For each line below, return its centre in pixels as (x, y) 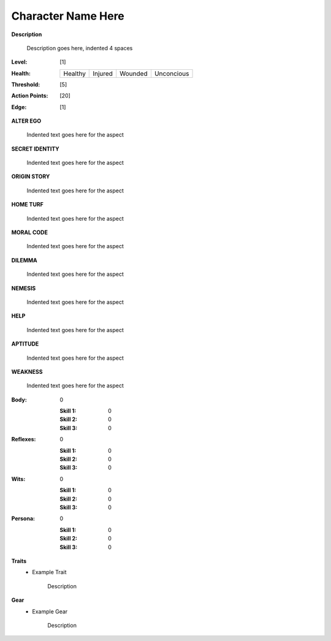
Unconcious (172, 74)
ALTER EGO (26, 121)
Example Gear (50, 611)
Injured (103, 74)
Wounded (134, 74)
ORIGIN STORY (31, 176)
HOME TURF (28, 205)
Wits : (18, 479)
